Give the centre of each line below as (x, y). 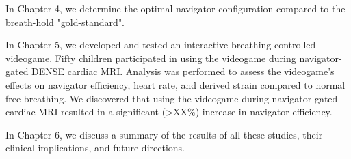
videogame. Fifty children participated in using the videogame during (151, 58)
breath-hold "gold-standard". (65, 21)
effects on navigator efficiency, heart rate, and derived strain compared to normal (175, 84)
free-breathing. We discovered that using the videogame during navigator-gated (172, 98)
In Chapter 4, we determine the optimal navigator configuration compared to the (175, 8)
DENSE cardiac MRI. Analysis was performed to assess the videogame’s (183, 71)
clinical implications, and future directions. (95, 148)
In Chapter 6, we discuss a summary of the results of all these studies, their (164, 134)
